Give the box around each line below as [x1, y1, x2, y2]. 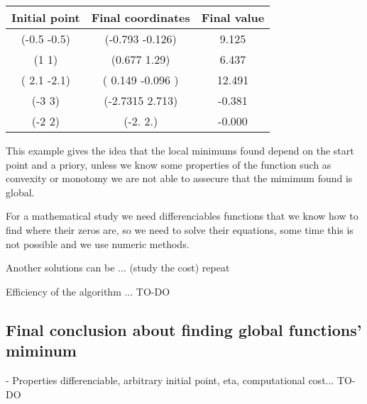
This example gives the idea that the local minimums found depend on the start [6, 143, 354, 157]
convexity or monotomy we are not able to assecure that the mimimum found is [6, 171, 353, 186]
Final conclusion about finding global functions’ [6, 318, 362, 340]
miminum [6, 340, 77, 361]
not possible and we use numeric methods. [6, 236, 190, 251]
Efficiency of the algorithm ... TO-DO [6, 284, 170, 298]
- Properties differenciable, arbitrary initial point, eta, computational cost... [6, 372, 334, 387]
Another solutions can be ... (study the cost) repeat [6, 260, 230, 275]
